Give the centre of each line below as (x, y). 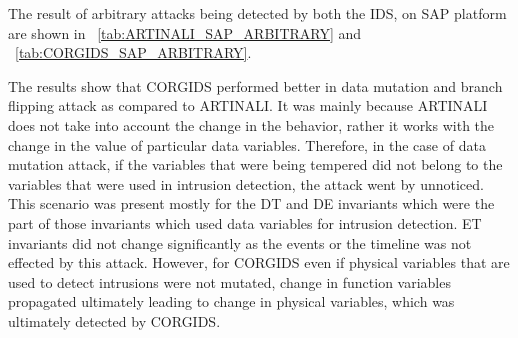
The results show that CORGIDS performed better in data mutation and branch (255, 85)
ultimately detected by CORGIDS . (114, 320)
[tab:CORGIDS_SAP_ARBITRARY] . (133, 52)
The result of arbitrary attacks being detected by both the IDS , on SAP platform (257, 13)
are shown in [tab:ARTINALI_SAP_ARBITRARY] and (185, 32)
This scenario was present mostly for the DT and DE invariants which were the (251, 203)
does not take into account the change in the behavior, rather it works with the (251, 124)
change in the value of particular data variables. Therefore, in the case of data (247, 144)
